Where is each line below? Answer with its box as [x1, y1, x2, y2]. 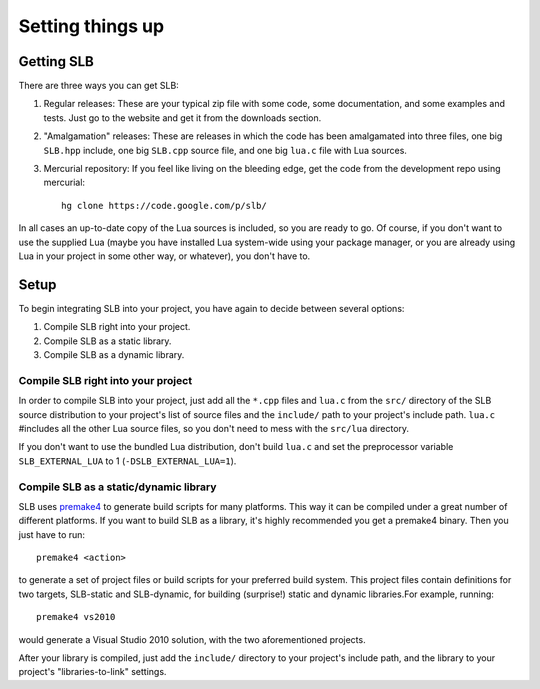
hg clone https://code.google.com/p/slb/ [61, 200, 267, 211]
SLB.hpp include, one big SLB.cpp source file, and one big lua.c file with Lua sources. [43, 144, 407, 156]
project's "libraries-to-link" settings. [18, 666, 167, 678]
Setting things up [18, 15, 165, 37]
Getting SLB [18, 53, 94, 70]
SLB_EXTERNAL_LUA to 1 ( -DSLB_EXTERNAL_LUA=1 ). [18, 455, 237, 467]
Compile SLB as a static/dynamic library [18, 480, 217, 494]
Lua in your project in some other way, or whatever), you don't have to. [18, 250, 311, 262]
